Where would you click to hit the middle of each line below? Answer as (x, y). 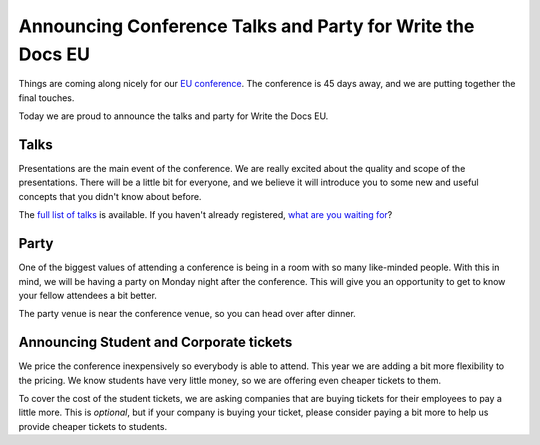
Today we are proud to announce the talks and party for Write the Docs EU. (173, 116)
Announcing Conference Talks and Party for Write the (246, 26)
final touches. (46, 97)
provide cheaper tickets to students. (93, 426)
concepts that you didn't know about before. (110, 196)
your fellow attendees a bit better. (87, 295)
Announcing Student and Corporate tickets (155, 342)
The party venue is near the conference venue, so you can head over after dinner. (187, 314)
